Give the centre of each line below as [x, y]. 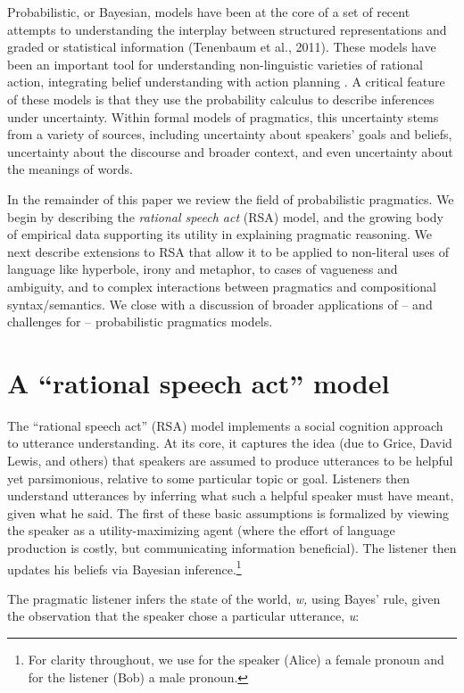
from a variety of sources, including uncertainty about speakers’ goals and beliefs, [230, 134]
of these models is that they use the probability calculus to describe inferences [221, 99]
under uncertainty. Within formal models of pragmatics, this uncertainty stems [223, 116]
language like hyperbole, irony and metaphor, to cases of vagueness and [203, 269]
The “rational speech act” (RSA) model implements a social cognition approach [225, 425]
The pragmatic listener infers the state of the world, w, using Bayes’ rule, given [224, 598]
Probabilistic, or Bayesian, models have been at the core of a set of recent [209, 12]
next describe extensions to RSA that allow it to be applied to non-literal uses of [228, 251]
